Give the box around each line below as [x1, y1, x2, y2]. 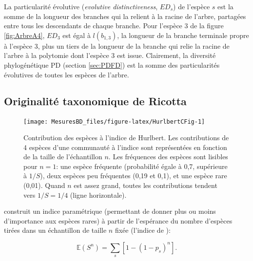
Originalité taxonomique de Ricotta [4, 93, 187, 108]
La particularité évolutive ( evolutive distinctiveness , [4, 1, 158, 11]
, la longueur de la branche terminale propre [117, 30, 249, 40]
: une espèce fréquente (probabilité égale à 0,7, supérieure [56, 161, 228, 171]
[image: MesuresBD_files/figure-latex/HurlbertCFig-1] [23, 118, 205, 126]
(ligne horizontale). [70, 189, 127, 200]
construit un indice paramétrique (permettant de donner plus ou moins [4, 206, 216, 216]
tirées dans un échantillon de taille [4, 225, 107, 235]
